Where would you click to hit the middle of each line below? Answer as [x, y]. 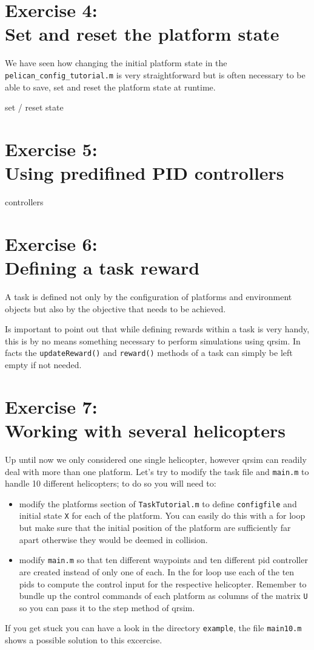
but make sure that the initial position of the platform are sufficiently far [155, 528]
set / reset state [34, 107]
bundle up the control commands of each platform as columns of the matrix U [163, 596]
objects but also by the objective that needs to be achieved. [115, 308]
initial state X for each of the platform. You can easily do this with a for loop [162, 515]
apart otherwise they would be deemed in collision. [113, 539]
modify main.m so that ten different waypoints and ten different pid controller [163, 560]
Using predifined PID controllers [145, 173]
